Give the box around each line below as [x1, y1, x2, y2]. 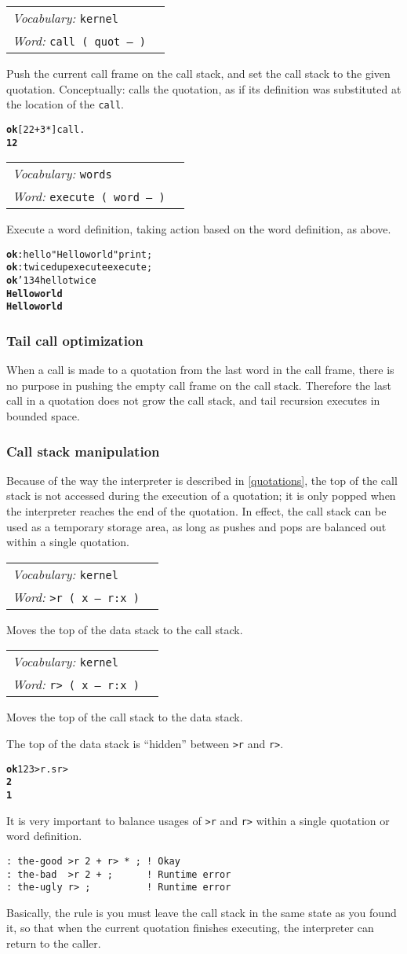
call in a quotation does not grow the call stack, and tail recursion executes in [6, 392, 380, 409]
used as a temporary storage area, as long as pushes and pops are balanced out [6, 518, 387, 534]
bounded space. [6, 408, 80, 424]
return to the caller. [6, 935, 101, 952]
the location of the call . [6, 96, 124, 112]
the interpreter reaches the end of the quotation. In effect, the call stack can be [6, 503, 387, 519]
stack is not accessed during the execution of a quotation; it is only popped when [6, 487, 396, 504]
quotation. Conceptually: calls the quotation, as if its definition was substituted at [6, 80, 402, 97]
